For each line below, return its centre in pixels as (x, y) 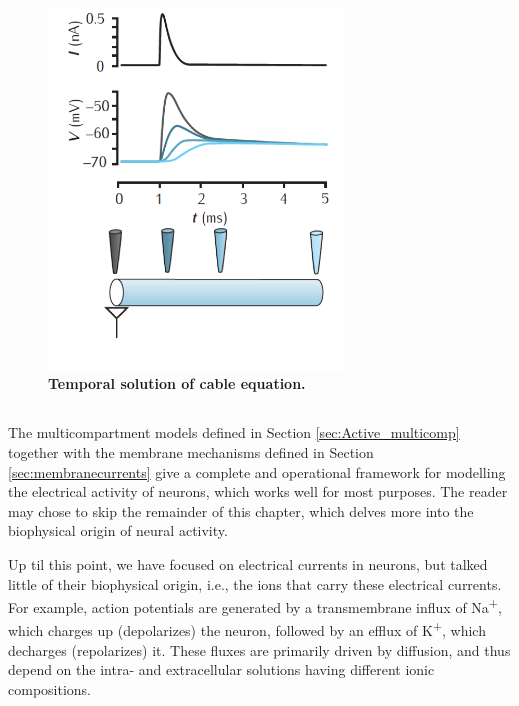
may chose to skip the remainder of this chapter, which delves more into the (241, 510)
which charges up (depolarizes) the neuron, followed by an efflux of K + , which (247, 629)
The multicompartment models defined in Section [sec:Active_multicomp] (234, 432)
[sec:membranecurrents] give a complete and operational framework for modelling (257, 471)
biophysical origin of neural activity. (118, 530)
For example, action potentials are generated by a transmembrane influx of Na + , (255, 605)
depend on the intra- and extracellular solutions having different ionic (221, 669)
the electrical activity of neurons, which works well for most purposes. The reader (258, 491)
